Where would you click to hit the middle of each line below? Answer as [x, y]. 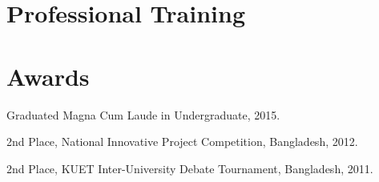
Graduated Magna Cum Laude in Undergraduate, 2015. [143, 114]
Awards [48, 76]
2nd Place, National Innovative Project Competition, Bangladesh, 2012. [182, 142]
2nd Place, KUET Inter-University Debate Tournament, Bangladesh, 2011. [190, 168]
